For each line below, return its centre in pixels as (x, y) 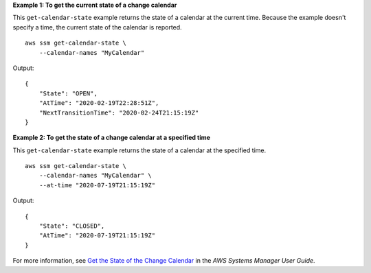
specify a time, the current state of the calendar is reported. (97, 27)
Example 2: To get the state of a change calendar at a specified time (112, 138)
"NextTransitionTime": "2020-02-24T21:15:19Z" (119, 112)
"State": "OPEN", (68, 93)
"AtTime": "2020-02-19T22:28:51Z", (99, 103)
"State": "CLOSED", (72, 226)
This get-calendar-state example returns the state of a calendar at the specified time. (139, 150)
